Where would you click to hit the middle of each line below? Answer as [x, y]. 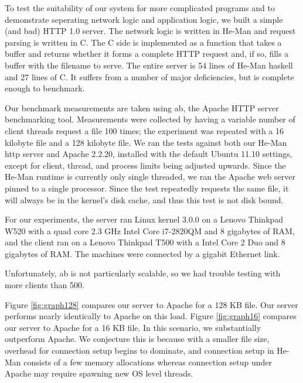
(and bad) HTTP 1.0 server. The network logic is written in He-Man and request [150, 31]
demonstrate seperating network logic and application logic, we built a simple [144, 19]
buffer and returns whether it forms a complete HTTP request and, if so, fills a [147, 54]
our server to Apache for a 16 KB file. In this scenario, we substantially [133, 327]
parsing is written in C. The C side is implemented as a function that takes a [143, 42]
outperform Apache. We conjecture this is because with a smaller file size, [137, 339]
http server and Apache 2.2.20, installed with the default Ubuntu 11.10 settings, [149, 154]
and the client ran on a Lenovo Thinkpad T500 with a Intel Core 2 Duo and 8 [145, 242]
